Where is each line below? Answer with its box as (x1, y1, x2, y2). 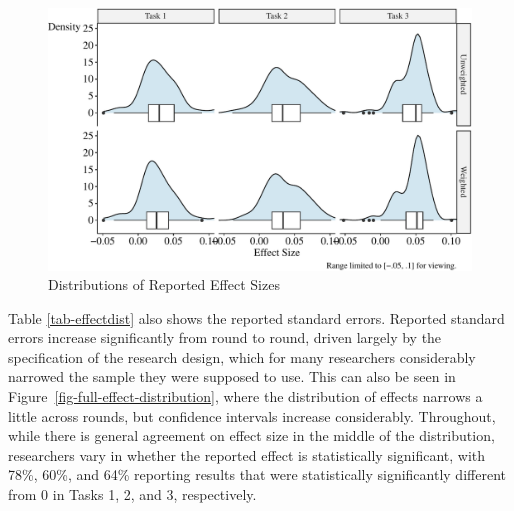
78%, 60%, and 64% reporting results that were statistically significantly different (8, 464, 506, 485)
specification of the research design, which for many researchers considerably (8, 346, 476, 367)
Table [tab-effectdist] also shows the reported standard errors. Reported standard (8, 307, 505, 328)
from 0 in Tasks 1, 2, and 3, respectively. (8, 484, 257, 505)
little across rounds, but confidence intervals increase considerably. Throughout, (8, 405, 496, 426)
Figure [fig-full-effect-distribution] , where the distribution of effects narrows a (8, 386, 483, 407)
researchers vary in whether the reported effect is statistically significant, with (8, 444, 486, 465)
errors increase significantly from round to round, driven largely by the (8, 327, 442, 348)
